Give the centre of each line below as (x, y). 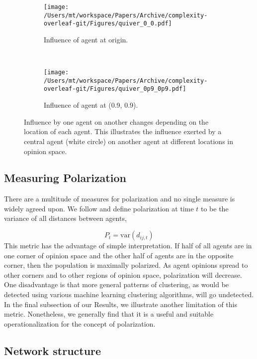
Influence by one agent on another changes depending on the (116, 121)
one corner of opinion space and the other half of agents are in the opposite (119, 255)
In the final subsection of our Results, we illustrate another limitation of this (121, 304)
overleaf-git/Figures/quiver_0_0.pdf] (108, 24)
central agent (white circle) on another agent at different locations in (128, 141)
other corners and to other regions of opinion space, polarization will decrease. (123, 274)
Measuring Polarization (65, 178)
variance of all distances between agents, (65, 218)
